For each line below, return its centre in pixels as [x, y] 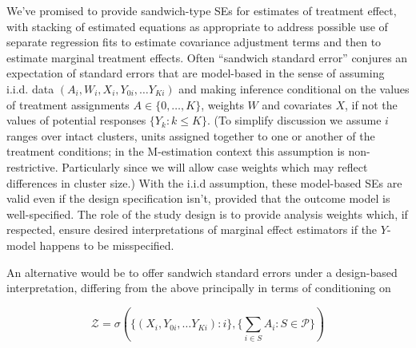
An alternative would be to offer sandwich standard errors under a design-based [202, 272]
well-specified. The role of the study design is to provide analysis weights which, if [207, 214]
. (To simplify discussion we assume [294, 120]
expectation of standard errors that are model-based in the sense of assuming [196, 73]
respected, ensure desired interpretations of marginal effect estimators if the [192, 229]
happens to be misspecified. [107, 245]
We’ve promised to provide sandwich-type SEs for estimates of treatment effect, [202, 10]
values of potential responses [76, 120]
